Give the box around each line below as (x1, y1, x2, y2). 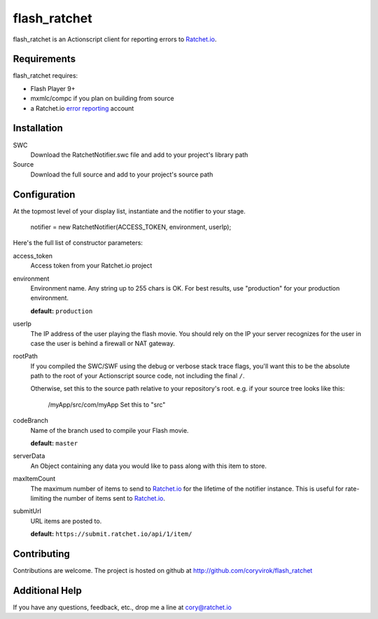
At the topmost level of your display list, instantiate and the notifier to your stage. (13, 207, 246, 215)
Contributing (13, 548, 70, 559)
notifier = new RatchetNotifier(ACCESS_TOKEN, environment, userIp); (30, 223, 232, 231)
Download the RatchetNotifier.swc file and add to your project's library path (30, 151, 248, 159)
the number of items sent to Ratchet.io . (52, 494, 166, 502)
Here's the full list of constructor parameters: (13, 239, 143, 247)
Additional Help (13, 585, 82, 597)
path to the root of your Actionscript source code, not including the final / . (30, 372, 245, 380)
